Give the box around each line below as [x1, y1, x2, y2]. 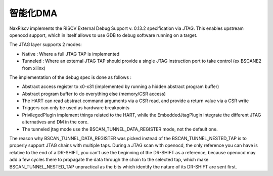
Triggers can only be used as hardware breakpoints [22, 105, 130, 111]
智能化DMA [9, 8, 58, 19]
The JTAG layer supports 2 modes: [9, 41, 82, 48]
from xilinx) [22, 65, 45, 71]
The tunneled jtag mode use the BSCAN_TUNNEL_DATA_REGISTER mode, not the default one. [22, 126, 218, 132]
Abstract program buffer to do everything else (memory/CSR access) [22, 91, 166, 97]
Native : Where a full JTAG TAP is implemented [22, 51, 120, 57]
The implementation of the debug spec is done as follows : [9, 74, 131, 80]
